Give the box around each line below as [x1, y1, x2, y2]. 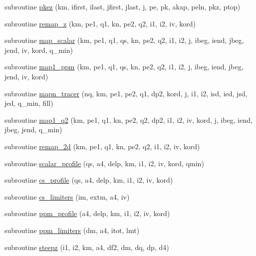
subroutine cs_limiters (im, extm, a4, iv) [4, 191, 130, 202]
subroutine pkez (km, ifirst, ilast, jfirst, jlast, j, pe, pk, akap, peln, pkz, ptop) [4, 1, 241, 11]
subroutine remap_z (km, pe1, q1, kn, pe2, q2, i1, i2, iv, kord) [4, 18, 196, 28]
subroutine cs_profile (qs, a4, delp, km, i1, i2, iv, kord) [4, 175, 173, 185]
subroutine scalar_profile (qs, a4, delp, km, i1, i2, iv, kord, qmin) [4, 158, 204, 168]
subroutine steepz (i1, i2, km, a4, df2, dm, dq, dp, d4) [4, 242, 169, 252]
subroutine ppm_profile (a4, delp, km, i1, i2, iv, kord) [4, 208, 170, 219]
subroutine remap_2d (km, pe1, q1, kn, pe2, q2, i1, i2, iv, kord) [4, 141, 200, 151]
